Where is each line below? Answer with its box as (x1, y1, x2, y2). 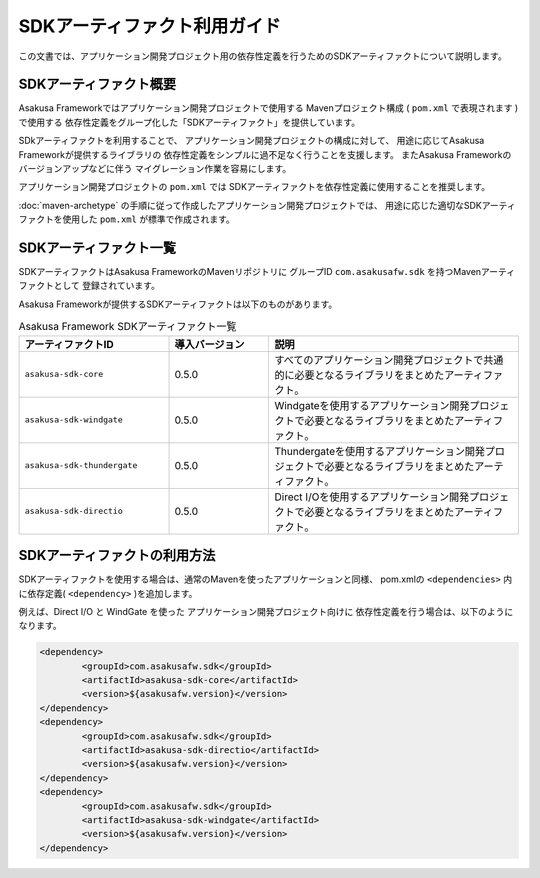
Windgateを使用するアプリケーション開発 (274, 398, 470, 412)
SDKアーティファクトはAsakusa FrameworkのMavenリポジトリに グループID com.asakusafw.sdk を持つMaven (18, 266, 482, 278)
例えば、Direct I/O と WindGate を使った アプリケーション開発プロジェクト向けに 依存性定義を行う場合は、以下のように (18, 605, 514, 617)
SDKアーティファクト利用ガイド (18, 15, 282, 37)
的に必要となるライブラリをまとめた (274, 368, 445, 382)
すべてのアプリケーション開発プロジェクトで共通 (274, 353, 504, 367)
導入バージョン (174, 337, 245, 351)
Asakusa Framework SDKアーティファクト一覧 (18, 320, 237, 334)
